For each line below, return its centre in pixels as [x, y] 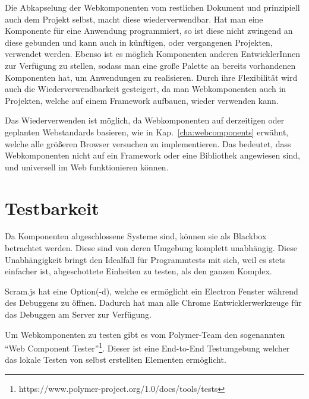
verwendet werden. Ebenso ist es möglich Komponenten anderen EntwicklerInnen [152, 54]
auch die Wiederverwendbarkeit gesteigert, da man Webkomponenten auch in [146, 89]
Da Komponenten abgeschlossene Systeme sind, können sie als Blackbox [136, 236]
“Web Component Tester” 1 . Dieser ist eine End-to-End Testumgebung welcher [147, 347]
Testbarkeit [52, 208]
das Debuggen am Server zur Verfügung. [78, 314]
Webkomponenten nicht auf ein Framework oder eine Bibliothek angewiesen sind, [152, 155]
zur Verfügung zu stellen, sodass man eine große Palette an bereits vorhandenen [150, 65]
